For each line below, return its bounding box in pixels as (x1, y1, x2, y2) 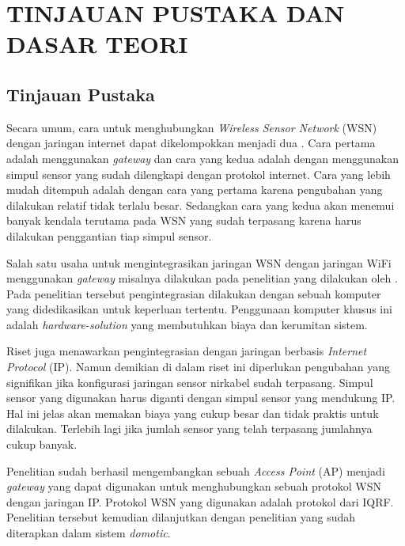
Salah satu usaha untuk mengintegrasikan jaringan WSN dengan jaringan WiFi (6, 254, 392, 271)
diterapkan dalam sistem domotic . (6, 525, 171, 541)
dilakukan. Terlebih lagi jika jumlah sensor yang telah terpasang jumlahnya (6, 420, 373, 437)
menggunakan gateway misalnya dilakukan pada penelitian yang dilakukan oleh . (6, 270, 398, 286)
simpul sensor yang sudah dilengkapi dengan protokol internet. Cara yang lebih (6, 165, 391, 182)
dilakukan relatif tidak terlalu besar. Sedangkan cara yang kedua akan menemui (6, 196, 395, 213)
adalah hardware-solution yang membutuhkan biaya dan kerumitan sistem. (6, 316, 368, 332)
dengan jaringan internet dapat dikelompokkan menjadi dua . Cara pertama (6, 135, 376, 151)
